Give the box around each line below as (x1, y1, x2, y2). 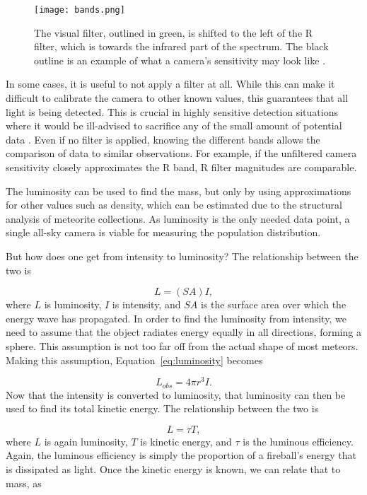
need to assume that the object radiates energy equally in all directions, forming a (6, 325, 361, 339)
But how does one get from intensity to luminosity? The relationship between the (6, 248, 359, 263)
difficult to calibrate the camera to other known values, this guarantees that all (6, 91, 349, 105)
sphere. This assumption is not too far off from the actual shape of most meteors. (6, 338, 359, 353)
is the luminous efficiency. (243, 433, 354, 448)
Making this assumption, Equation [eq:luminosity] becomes (6, 352, 263, 367)
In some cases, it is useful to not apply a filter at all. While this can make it (6, 76, 335, 91)
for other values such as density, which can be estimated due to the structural (6, 197, 342, 212)
